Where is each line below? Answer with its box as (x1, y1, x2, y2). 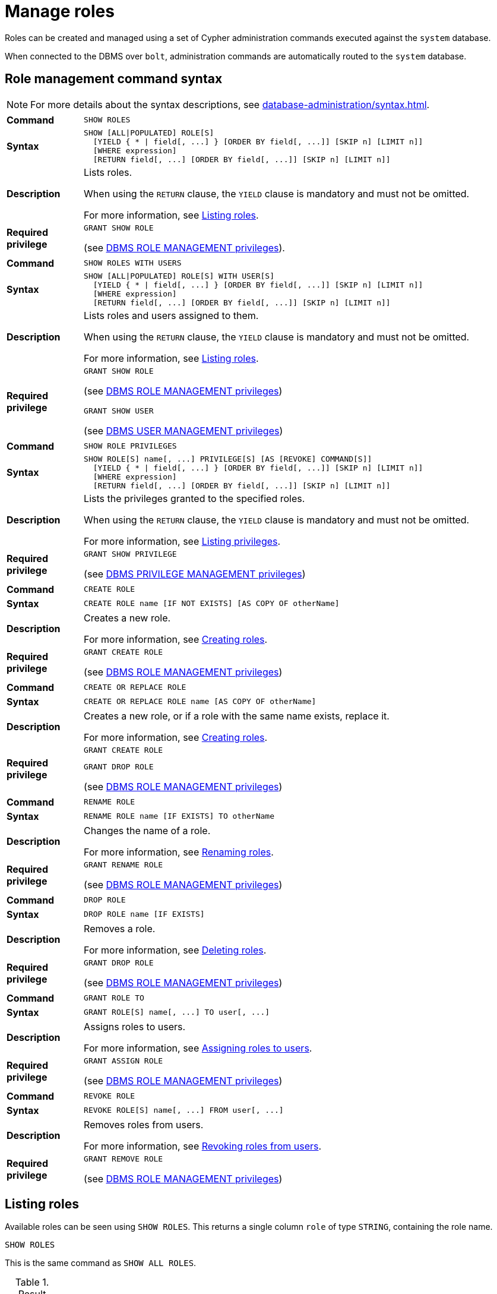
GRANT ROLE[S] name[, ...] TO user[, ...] (84, 1008, 270, 1017)
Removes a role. (84, 922, 156, 935)
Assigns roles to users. (84, 1020, 186, 1033)
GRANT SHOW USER (84, 406, 154, 415)
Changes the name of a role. (84, 824, 211, 837)
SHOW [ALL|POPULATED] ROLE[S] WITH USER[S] (84, 271, 274, 280)
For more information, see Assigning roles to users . (84, 1041, 312, 1054)
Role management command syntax (5, 71, 223, 87)
